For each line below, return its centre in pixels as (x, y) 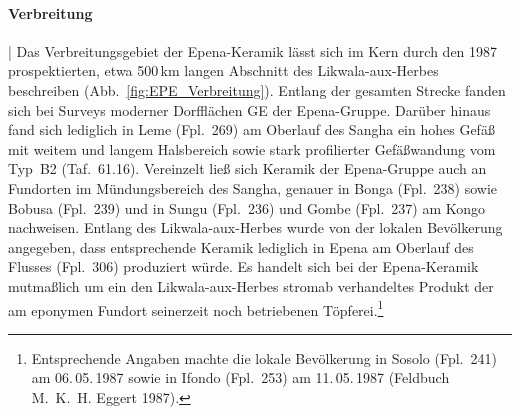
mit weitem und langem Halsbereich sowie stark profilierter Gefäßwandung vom (252, 148)
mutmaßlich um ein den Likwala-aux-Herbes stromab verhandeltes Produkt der (251, 285)
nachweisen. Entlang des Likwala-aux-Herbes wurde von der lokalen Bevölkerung (255, 227)
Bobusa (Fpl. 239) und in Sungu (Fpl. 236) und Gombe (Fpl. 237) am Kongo (247, 207)
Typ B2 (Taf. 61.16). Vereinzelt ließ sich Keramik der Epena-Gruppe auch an (247, 168)
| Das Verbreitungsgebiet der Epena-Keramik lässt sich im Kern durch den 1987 (253, 50)
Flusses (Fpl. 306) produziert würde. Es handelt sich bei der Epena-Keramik (243, 266)
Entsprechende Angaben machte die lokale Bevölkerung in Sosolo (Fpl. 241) (264, 357)
